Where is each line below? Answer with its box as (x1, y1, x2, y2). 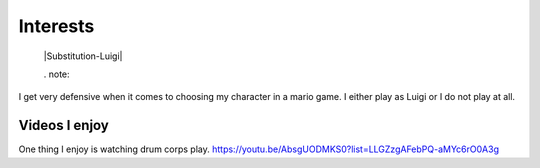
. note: (43, 68, 70, 80)
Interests (18, 15, 95, 37)
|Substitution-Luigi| (43, 50, 123, 62)
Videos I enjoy (18, 117, 110, 134)
